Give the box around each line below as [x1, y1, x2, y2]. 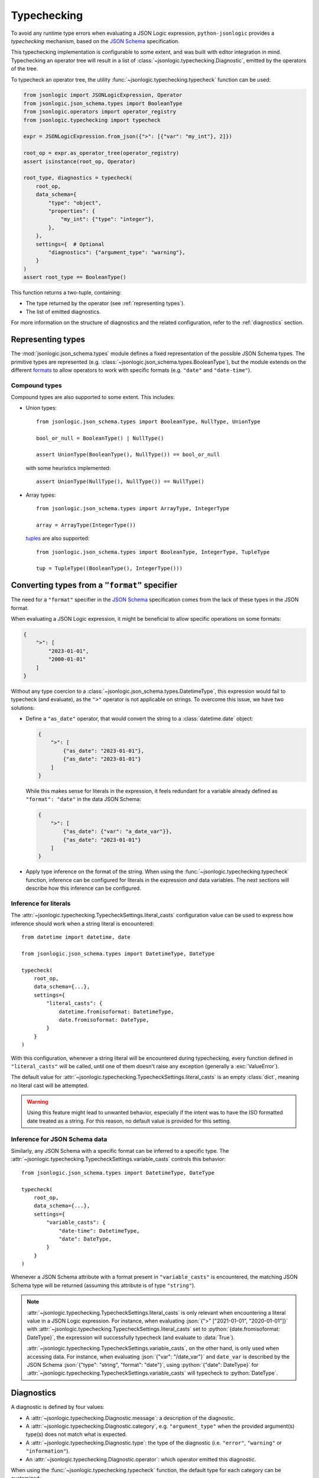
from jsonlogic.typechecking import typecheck [23, 116, 161, 124]
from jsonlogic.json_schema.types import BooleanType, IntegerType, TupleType [36, 549, 270, 555]
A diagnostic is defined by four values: [11, 1404, 105, 1411]
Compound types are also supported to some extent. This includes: [11, 394, 175, 401]
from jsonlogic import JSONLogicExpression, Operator [23, 92, 183, 99]
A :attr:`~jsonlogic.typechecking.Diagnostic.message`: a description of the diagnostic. [25, 1414, 235, 1421]
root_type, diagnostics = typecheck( [23, 174, 133, 181]
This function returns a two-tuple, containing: [11, 289, 122, 296]
